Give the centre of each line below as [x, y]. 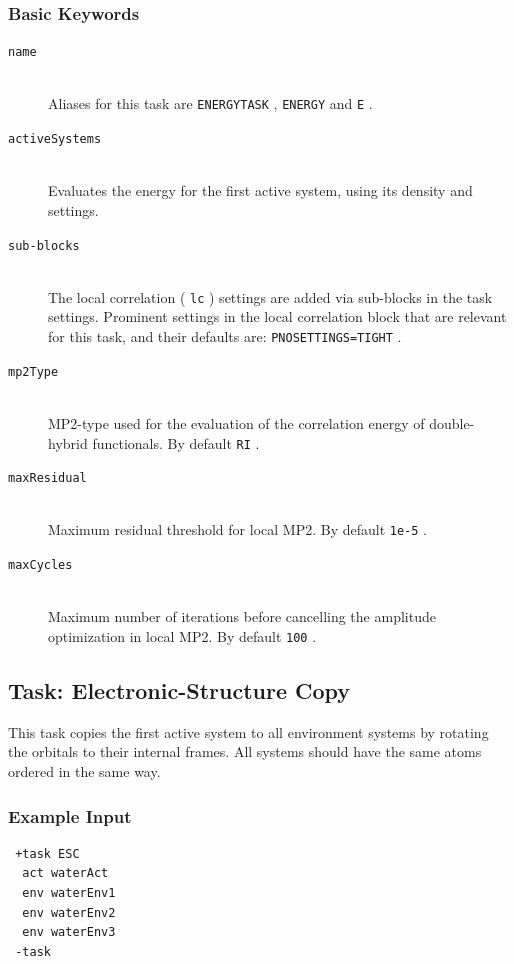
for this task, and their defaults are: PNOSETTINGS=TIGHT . [225, 336]
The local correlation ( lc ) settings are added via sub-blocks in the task [270, 296]
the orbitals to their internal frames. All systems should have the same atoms [245, 751]
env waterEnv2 [69, 912]
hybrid [68, 442]
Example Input [70, 815]
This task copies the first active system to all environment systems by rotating [248, 731]
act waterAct [65, 873]
